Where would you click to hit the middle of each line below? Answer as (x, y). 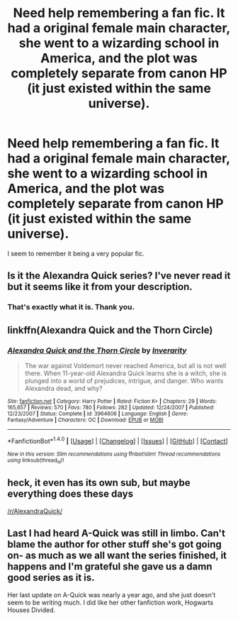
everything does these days (70, 494)
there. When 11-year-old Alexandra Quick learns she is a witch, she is (125, 373)
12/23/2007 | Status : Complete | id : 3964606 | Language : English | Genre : (98, 414)
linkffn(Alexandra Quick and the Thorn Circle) (110, 330)
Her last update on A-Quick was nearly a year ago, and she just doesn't (112, 594)
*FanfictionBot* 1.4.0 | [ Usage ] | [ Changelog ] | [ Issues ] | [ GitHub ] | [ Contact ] (118, 440)
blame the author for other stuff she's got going (114, 544)
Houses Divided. (32, 610)
